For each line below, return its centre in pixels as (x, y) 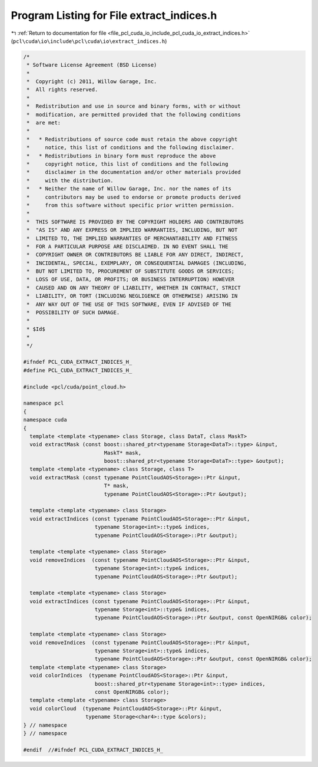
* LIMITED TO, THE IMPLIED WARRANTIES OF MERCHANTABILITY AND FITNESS (132, 238)
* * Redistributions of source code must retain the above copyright (132, 139)
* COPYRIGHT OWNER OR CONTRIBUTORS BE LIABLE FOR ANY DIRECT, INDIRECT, (135, 255)
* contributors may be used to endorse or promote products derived (134, 197)
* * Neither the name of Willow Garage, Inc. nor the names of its (129, 189)
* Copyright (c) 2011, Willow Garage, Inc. (92, 82)
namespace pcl (44, 403)
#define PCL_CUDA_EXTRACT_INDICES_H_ (78, 370)
